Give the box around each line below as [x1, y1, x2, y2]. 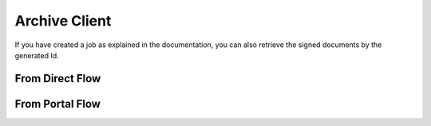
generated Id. [14, 50, 59, 60]
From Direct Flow [14, 72, 101, 85]
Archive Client [14, 12, 112, 30]
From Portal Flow [14, 96, 101, 111]
